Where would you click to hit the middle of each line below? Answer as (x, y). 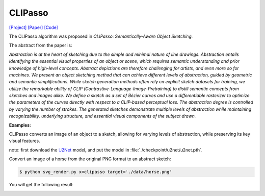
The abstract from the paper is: (40, 45)
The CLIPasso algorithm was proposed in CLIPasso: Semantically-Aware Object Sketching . (101, 36)
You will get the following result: (41, 185)
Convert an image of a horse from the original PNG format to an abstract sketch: (90, 159)
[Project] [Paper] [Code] (34, 27)
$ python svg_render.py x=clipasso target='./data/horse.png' (96, 172)
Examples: (20, 125)
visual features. (25, 141)
